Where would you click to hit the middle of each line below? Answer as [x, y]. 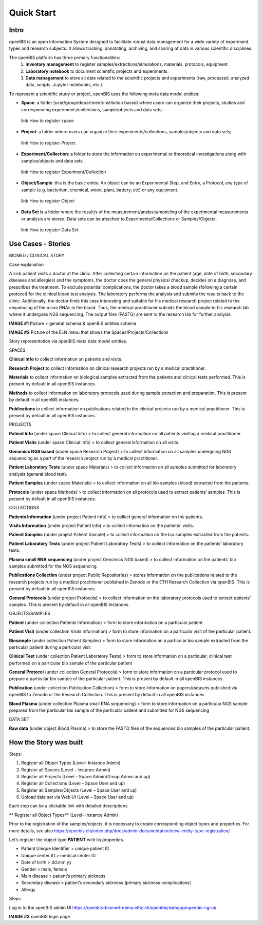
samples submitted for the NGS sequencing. [53, 566]
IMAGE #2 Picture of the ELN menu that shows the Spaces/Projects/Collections [89, 332]
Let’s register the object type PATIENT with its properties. [66, 840]
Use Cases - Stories [40, 244]
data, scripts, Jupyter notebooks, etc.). [65, 85]
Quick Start [32, 13]
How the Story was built [46, 742]
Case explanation [26, 264]
